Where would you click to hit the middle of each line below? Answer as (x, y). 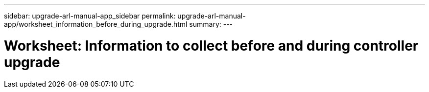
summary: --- (211, 24)
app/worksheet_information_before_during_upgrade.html (96, 24)
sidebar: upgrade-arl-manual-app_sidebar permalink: (90, 16)
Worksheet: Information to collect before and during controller (211, 46)
